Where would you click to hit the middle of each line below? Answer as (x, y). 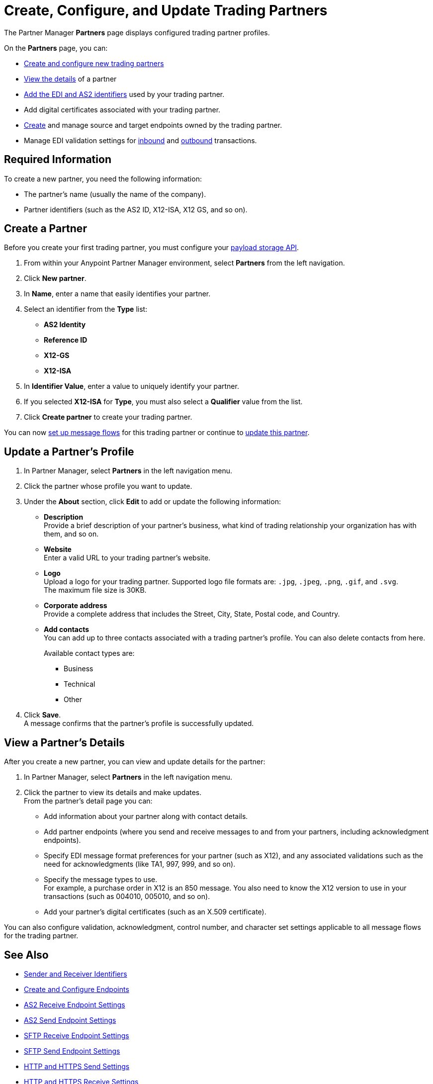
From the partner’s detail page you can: (88, 801)
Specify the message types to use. (101, 880)
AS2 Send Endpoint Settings (70, 1020)
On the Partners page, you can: (56, 48)
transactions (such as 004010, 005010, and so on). (127, 897)
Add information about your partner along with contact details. (146, 816)
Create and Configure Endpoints (77, 989)
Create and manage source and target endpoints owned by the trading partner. (153, 125)
